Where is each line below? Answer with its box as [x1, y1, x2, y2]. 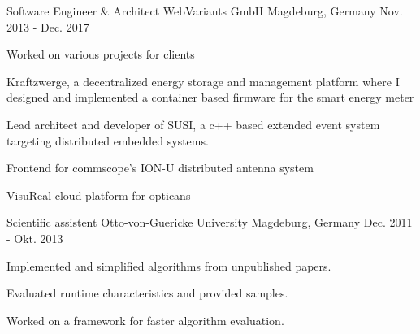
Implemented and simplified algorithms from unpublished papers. [6, 257, 331, 274]
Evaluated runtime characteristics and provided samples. [6, 284, 288, 301]
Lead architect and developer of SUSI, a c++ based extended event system [6, 115, 380, 132]
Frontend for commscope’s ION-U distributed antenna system [6, 159, 314, 176]
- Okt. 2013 [6, 229, 63, 246]
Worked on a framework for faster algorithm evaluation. [6, 311, 284, 328]
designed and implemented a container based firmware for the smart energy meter [6, 89, 414, 106]
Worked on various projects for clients [6, 46, 195, 63]
